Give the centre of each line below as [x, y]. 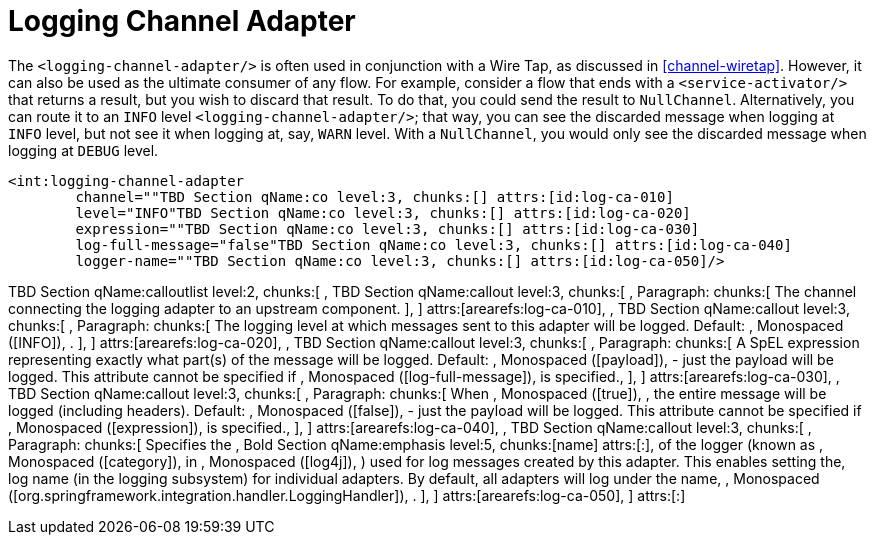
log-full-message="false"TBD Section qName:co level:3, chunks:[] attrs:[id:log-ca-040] [433, 244]
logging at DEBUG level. [83, 150]
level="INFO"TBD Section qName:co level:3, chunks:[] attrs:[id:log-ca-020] [383, 212]
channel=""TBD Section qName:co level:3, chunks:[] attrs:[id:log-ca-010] [374, 196]
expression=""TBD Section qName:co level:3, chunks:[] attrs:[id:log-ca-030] [387, 228]
